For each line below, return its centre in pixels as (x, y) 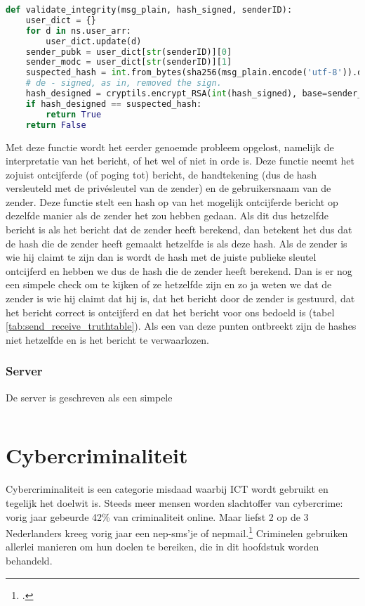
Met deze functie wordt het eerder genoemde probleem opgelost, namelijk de (170, 147)
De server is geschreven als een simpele (89, 397)
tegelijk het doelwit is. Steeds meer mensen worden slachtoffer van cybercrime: (174, 502)
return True (74, 114)
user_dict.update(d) (94, 41)
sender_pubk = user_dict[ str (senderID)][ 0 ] (129, 52)
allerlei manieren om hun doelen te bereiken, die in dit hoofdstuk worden (162, 547)
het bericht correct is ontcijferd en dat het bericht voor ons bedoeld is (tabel (170, 312)
